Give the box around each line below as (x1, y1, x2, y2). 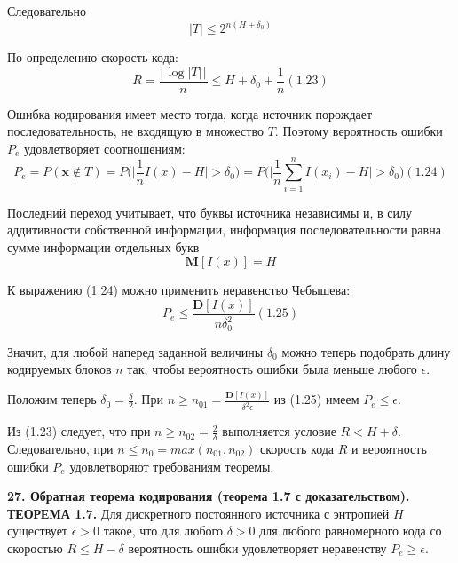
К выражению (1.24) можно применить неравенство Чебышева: (7, 281, 351, 299)
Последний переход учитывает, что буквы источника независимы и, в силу (7, 202, 412, 221)
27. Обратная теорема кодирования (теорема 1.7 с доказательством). (7, 487, 410, 505)
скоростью (7, 539, 63, 557)
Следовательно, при (7, 440, 114, 458)
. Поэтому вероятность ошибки (274, 122, 443, 140)
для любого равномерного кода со (259, 521, 442, 540)
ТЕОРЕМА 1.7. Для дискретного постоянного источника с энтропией (7, 504, 390, 522)
